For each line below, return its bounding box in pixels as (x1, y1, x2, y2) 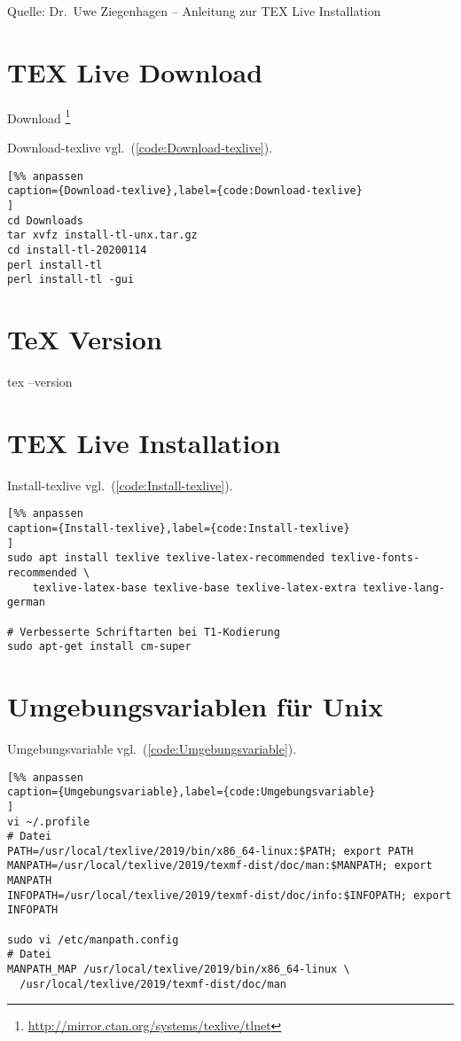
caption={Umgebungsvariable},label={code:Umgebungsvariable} (7, 786, 376, 799)
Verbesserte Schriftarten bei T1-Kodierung (20, 625, 280, 638)
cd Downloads (7, 214, 83, 227)
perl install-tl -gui (7, 273, 135, 286)
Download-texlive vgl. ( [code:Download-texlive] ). (7, 137, 273, 156)
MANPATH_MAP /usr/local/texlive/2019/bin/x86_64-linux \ (7, 963, 350, 976)
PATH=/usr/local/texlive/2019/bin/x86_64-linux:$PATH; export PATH (7, 844, 414, 857)
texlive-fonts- (331, 552, 420, 565)
